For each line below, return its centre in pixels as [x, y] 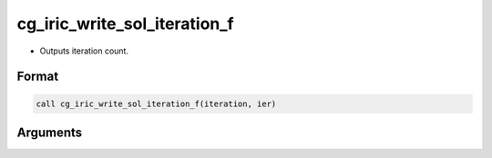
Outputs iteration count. [84, 51]
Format [38, 77]
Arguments [50, 132]
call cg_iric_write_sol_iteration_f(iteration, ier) [156, 104]
